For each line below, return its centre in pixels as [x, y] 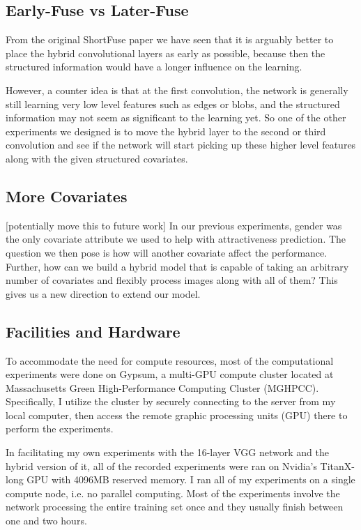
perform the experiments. [60, 429]
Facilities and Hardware [93, 331]
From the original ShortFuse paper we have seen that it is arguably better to [170, 39]
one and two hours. [46, 521]
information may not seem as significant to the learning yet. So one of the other [176, 118]
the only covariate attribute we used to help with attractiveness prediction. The [176, 239]
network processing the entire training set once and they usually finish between [175, 507]
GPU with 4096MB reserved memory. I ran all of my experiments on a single [191, 479]
